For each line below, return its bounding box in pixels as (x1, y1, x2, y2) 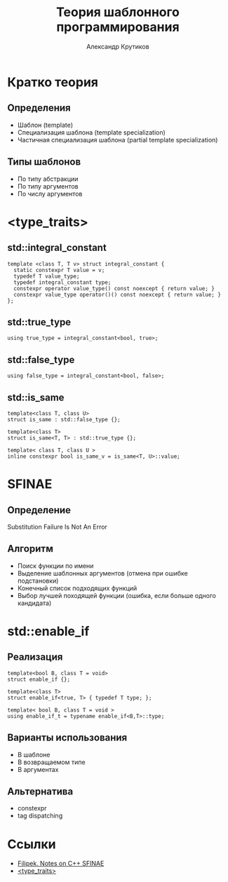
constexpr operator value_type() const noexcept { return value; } (13, 285, 215, 292)
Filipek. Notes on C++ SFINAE (17, 860, 105, 868)
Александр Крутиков (86, 42, 149, 50)
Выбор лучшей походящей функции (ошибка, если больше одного (17, 591, 216, 599)
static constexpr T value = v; (13, 266, 105, 273)
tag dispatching (17, 811, 63, 820)
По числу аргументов (17, 189, 83, 198)
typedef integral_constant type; (13, 278, 112, 286)
